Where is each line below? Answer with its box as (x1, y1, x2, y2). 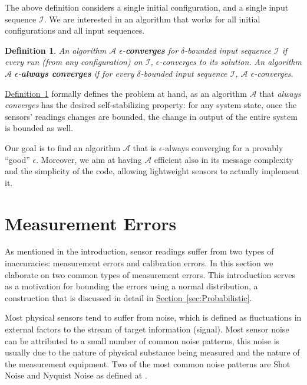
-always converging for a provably (162, 141, 283, 154)
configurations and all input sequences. (5, 24, 145, 37)
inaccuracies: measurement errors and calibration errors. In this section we (5, 257, 273, 269)
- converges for (122, 44, 179, 56)
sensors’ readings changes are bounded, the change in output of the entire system (5, 110, 298, 122)
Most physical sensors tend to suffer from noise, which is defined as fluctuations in (5, 311, 302, 324)
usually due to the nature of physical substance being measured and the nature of (5, 346, 300, 358)
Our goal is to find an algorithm (5, 141, 121, 154)
